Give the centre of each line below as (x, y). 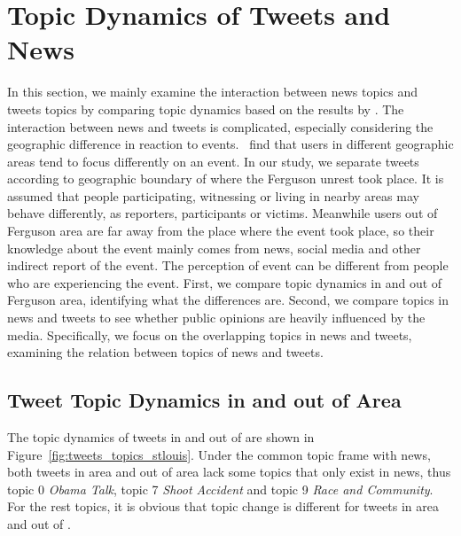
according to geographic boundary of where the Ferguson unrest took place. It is (226, 179)
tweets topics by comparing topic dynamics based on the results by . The (206, 109)
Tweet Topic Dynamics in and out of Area (204, 400)
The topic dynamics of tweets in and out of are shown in (161, 437)
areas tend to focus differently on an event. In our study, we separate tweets (213, 161)
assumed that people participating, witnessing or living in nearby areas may (213, 195)
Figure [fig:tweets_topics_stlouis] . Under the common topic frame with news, (219, 454)
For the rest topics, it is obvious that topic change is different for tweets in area (223, 506)
